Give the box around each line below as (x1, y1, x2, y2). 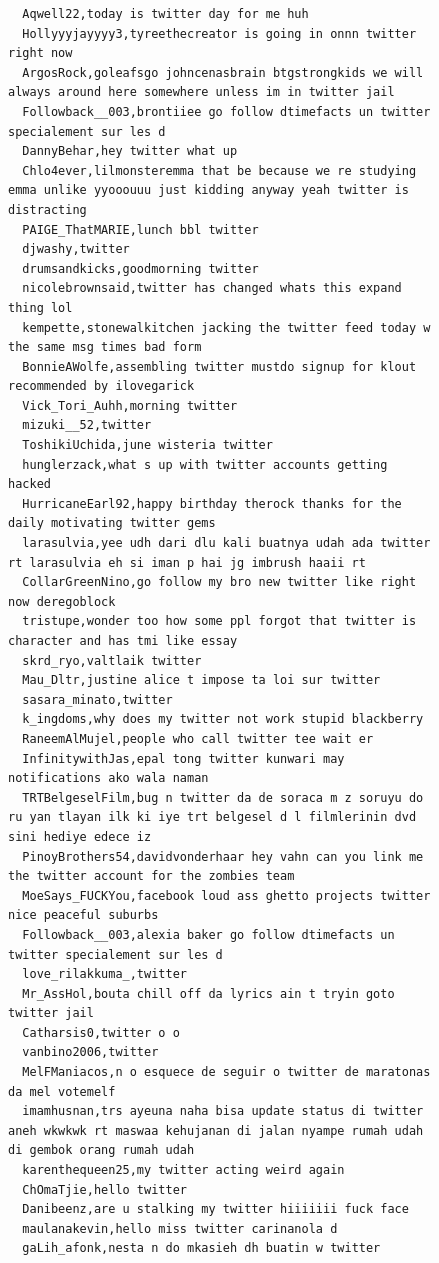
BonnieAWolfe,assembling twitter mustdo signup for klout (22, 359, 417, 374)
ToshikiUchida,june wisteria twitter (22, 438, 273, 453)
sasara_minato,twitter (22, 692, 173, 707)
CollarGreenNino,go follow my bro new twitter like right (22, 575, 417, 590)
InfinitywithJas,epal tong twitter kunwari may (22, 751, 345, 766)
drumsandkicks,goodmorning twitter (22, 261, 259, 276)
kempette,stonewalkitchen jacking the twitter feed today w (22, 320, 431, 335)
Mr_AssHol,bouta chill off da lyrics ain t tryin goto (22, 986, 395, 1001)
